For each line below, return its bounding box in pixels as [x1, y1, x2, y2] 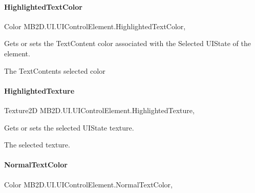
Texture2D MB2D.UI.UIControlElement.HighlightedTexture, [4, 104, 195, 115]
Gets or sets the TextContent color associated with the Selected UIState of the [4, 38, 251, 49]
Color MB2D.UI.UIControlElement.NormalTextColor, [4, 179, 173, 189]
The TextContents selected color [4, 65, 105, 76]
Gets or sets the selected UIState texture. [4, 122, 134, 133]
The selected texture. [4, 139, 70, 150]
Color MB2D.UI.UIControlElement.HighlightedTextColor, [4, 20, 186, 31]
